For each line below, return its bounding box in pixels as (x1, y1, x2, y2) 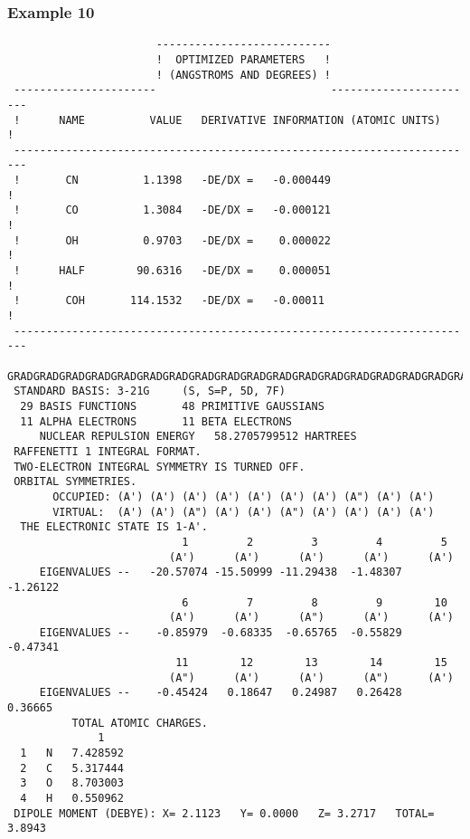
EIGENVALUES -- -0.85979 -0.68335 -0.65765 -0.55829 (39, 625, 402, 639)
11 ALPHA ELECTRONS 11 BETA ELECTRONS (20, 415, 292, 428)
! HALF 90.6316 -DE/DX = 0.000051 (14, 264, 331, 278)
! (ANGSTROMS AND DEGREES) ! (155, 68, 331, 81)
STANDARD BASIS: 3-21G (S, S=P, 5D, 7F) (14, 385, 286, 398)
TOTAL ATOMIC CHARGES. (71, 716, 208, 729)
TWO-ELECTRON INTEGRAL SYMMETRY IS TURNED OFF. (14, 460, 305, 473)
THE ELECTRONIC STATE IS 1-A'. (20, 520, 208, 534)
